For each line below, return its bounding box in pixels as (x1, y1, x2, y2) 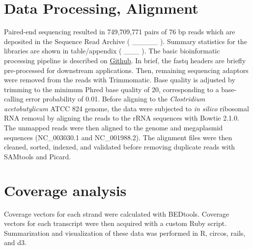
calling (4, 94, 24, 104)
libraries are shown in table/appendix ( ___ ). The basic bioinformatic (4, 46, 220, 56)
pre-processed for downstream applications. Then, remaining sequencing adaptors (4, 65, 249, 75)
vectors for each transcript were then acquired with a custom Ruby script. (4, 218, 227, 228)
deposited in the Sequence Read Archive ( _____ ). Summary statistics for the (4, 36, 247, 46)
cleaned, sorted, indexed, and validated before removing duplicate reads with (4, 142, 235, 152)
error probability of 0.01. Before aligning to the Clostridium (26, 94, 205, 104)
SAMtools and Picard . (4, 151, 71, 161)
